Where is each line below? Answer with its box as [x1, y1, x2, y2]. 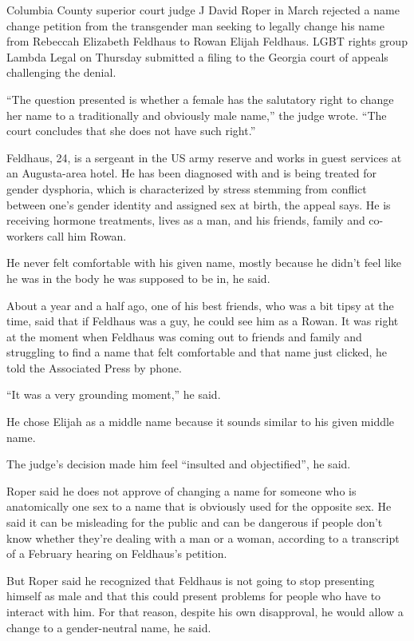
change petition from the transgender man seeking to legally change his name [6, 17, 384, 34]
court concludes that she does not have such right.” [6, 122, 256, 139]
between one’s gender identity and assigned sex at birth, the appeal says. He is [6, 196, 391, 213]
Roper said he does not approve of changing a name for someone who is [6, 482, 357, 499]
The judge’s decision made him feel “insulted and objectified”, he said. [6, 456, 351, 472]
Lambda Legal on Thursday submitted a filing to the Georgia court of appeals [6, 48, 388, 65]
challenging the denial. [6, 64, 116, 81]
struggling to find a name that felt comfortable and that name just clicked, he [6, 344, 388, 360]
